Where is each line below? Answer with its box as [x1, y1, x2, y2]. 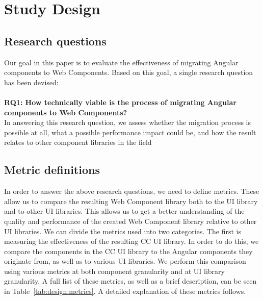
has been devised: [4, 77, 59, 87]
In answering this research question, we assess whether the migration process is [4, 117, 251, 128]
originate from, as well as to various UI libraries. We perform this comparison [4, 256, 246, 266]
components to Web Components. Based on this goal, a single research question [4, 67, 253, 78]
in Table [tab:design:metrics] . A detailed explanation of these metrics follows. [4, 286, 246, 296]
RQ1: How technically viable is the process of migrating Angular [4, 96, 236, 107]
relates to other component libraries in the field [4, 137, 152, 147]
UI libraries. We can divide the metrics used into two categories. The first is [4, 226, 241, 236]
